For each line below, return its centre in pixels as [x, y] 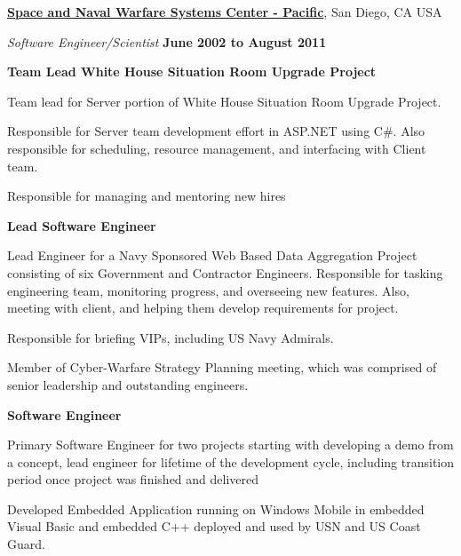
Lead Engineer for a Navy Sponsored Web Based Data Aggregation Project [212, 255]
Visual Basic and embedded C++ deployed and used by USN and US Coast [214, 526]
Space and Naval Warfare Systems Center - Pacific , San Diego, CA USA [225, 12]
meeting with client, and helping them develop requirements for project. [203, 308]
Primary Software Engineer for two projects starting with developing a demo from [230, 445]
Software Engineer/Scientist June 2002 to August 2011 [167, 41]
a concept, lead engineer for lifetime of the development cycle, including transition [231, 461]
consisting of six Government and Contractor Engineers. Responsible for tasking [225, 272]
